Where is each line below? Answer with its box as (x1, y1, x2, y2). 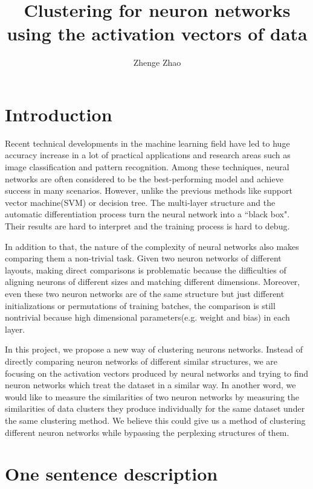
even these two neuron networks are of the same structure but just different (5, 287, 285, 299)
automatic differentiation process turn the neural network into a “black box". (5, 208, 290, 220)
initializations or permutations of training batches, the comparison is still (5, 299, 276, 312)
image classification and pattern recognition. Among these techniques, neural (5, 161, 289, 173)
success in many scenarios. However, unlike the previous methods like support (5, 184, 292, 197)
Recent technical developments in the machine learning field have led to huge (5, 136, 290, 149)
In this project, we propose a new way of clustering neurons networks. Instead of (5, 343, 303, 356)
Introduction (5, 101, 112, 126)
